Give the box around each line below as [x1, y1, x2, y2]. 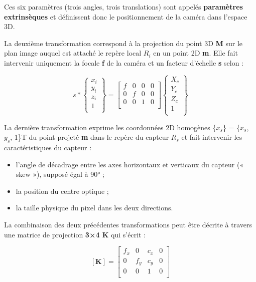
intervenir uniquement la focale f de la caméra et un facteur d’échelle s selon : [4, 57, 243, 68]
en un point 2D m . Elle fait [153, 48, 238, 58]
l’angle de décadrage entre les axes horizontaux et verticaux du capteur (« [16, 159, 244, 169]
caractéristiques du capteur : [4, 142, 92, 152]
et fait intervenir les [181, 132, 242, 142]
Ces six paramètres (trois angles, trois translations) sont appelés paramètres [4, 2, 243, 12]
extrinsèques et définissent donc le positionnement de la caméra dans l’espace [4, 11, 247, 22]
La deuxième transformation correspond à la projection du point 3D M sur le [4, 38, 243, 48]
